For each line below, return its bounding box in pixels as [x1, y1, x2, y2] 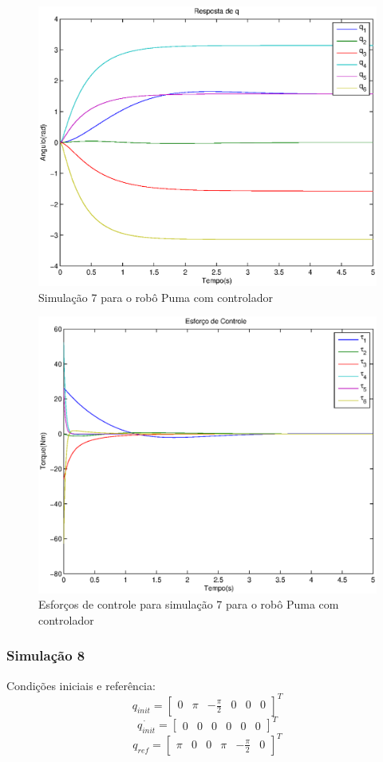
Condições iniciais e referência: [6, 677, 156, 693]
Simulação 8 [6, 645, 85, 665]
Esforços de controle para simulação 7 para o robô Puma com [38, 596, 339, 613]
